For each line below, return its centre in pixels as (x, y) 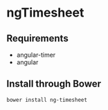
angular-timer (36, 55)
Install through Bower (54, 84)
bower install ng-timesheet (47, 100)
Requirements (37, 38)
